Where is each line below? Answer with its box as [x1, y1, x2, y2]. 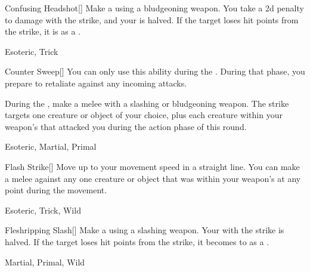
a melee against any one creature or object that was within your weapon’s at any [5, 172, 301, 184]
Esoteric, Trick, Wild [5, 203, 81, 216]
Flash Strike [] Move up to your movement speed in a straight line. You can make [5, 160, 300, 172]
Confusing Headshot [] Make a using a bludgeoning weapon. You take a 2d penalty [5, 2, 304, 14]
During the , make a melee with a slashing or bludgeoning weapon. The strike [5, 97, 289, 109]
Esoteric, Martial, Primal [5, 140, 97, 153]
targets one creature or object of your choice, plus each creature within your [5, 109, 283, 121]
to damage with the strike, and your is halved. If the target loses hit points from [5, 13, 299, 26]
